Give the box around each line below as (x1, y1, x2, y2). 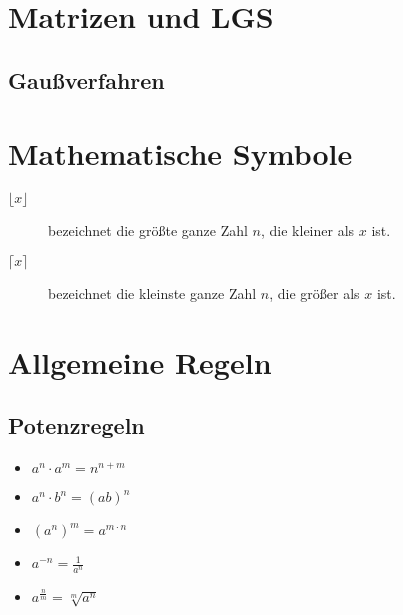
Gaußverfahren (8, 64, 165, 95)
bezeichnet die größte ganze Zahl (48, 220, 248, 241)
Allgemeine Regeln (8, 341, 272, 382)
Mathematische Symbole (8, 133, 353, 174)
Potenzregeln (8, 410, 145, 441)
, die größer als (269, 282, 360, 303)
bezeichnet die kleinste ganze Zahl (48, 282, 257, 303)
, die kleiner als (260, 220, 355, 241)
